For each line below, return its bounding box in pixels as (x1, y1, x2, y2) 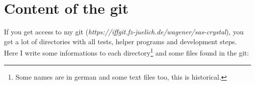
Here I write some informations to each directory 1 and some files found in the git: (4, 46, 249, 57)
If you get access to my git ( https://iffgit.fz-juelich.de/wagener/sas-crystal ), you (4, 27, 244, 37)
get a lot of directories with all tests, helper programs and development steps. (4, 36, 237, 46)
